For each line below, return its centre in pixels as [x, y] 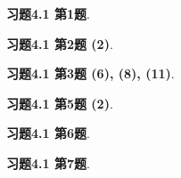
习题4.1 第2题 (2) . [60, 43]
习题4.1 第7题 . [48, 162]
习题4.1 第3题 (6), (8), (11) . [90, 73]
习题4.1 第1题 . [48, 13]
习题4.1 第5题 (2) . [60, 103]
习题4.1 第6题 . [48, 133]
